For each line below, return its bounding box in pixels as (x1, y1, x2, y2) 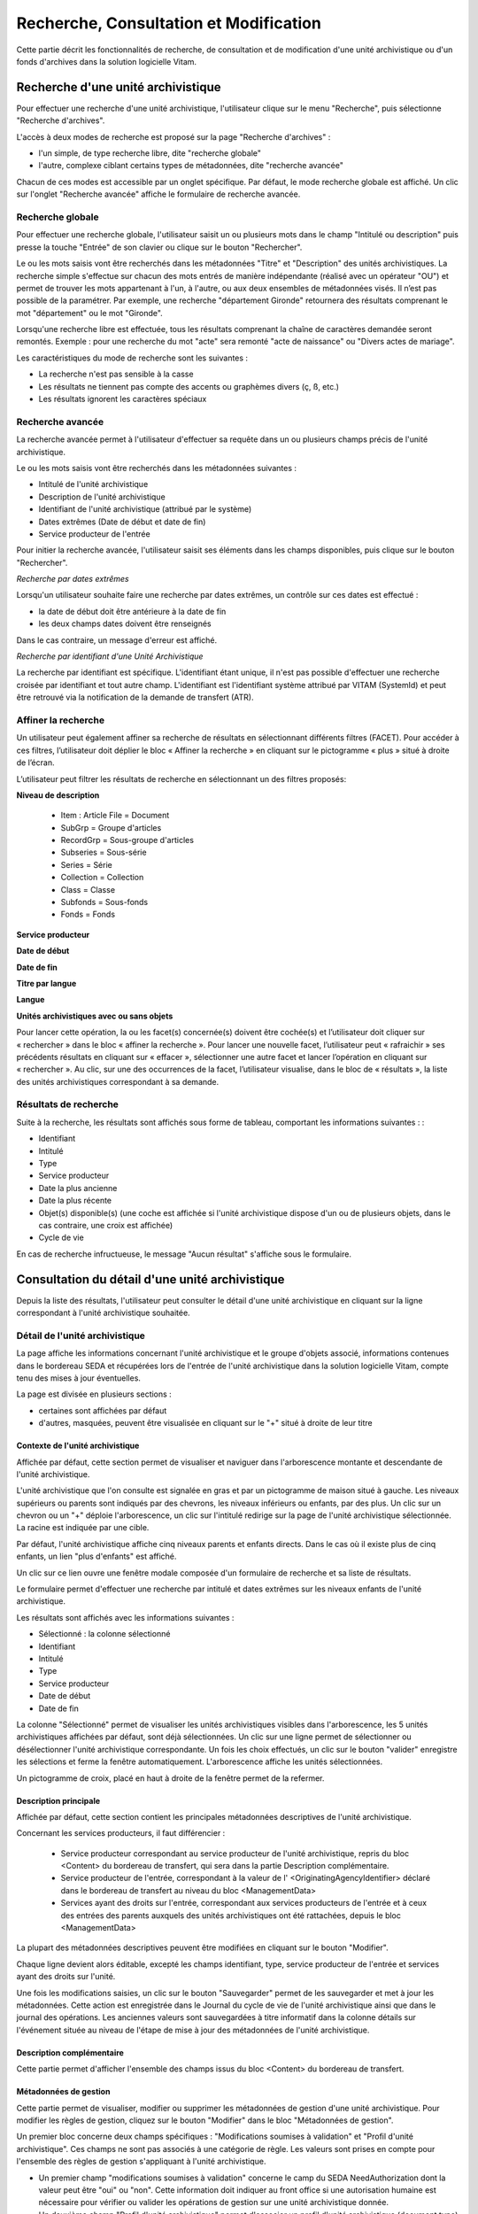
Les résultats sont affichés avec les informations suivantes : (16, 1612, 235, 1622)
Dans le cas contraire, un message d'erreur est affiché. (16, 634, 218, 646)
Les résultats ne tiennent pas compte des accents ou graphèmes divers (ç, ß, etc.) (38, 381, 340, 391)
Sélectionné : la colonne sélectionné (38, 1629, 171, 1639)
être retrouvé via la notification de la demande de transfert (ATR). (16, 692, 254, 703)
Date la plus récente (38, 1196, 112, 1206)
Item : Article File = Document (60, 810, 170, 821)
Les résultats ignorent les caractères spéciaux (38, 394, 207, 405)
